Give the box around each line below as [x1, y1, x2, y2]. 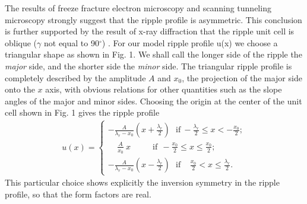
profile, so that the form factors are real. [5, 187, 151, 200]
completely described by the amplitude [5, 71, 146, 84]
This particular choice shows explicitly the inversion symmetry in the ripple [5, 176, 280, 189]
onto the [5, 83, 35, 95]
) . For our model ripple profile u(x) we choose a [102, 36, 278, 49]
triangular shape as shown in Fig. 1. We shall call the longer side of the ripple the [5, 48, 302, 60]
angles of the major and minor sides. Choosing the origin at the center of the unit [5, 94, 302, 107]
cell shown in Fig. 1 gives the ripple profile [5, 106, 160, 119]
